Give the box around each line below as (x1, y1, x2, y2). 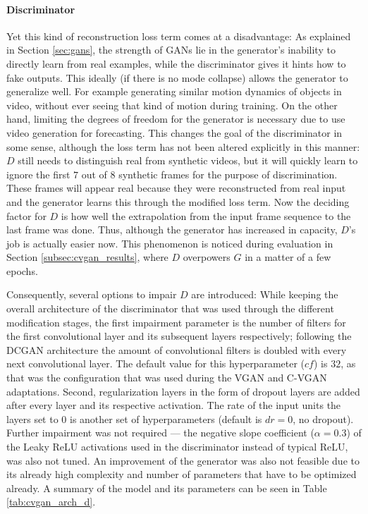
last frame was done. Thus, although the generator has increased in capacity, (6, 222, 338, 237)
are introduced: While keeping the (191, 287, 338, 302)
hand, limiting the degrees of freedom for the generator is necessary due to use (6, 111, 345, 126)
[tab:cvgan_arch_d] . (6, 494, 96, 509)
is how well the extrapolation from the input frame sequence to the (61, 208, 351, 223)
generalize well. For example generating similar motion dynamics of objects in (6, 84, 342, 99)
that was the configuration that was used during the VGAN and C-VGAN (6, 370, 327, 385)
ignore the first (6, 166, 70, 181)
